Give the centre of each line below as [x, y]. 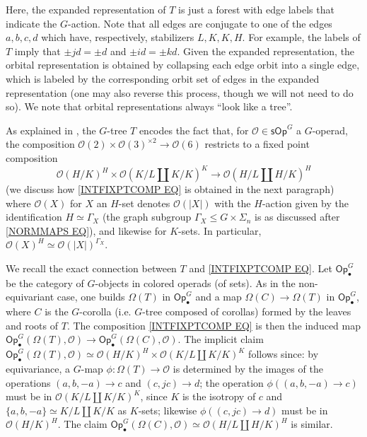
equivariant [30, 297]
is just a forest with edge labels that [256, 9]
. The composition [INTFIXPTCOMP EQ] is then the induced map [214, 325]
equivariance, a [38, 368]
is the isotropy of [219, 396]
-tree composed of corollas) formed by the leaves [247, 311]
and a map [219, 297]
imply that [37, 51]
